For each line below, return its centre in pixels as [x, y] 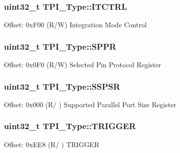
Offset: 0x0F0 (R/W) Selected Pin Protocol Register [83, 65]
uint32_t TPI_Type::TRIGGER [70, 126]
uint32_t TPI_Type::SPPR [60, 46]
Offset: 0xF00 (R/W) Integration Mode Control [75, 25]
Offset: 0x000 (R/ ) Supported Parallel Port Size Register [90, 104]
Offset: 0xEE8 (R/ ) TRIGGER [52, 144]
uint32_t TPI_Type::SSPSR [62, 86]
